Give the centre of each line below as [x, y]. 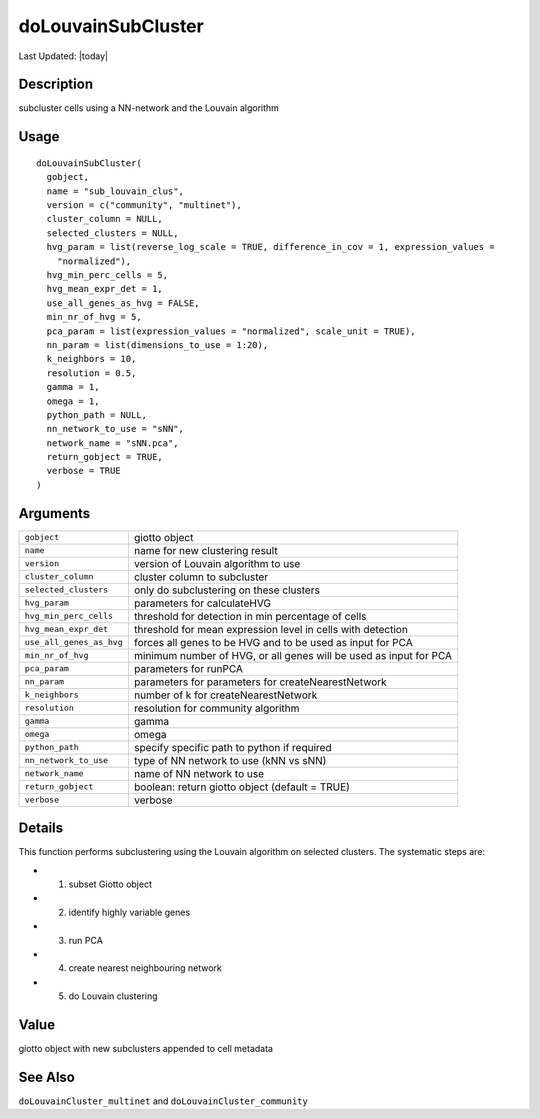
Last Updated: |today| [63, 56]
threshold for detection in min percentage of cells [250, 616]
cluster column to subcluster [201, 577]
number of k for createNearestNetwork [225, 695]
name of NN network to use [199, 773]
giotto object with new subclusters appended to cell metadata [146, 1049]
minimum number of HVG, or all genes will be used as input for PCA [293, 655]
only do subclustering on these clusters [226, 590]
